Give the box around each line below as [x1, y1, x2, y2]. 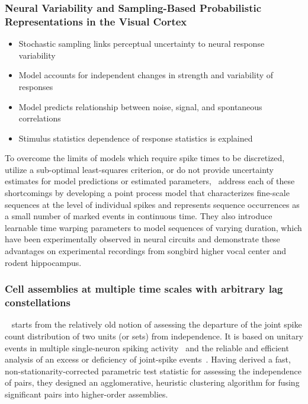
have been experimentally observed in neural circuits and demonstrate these [5, 233, 280, 245]
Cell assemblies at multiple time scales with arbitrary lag [5, 281, 283, 296]
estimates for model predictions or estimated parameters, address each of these [5, 175, 295, 187]
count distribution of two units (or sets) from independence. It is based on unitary [5, 329, 303, 342]
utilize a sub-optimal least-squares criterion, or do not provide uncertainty [5, 163, 274, 175]
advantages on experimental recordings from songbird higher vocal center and [5, 245, 286, 257]
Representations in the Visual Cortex [5, 14, 187, 28]
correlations [18, 112, 61, 124]
